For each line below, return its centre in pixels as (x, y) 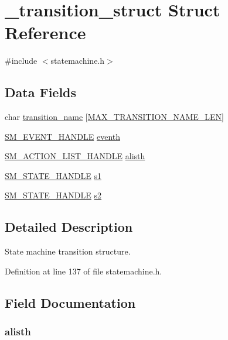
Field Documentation (70, 302)
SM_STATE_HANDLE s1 (53, 175)
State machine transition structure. (68, 251)
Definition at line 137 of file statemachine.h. (84, 271)
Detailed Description (69, 227)
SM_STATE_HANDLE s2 (53, 195)
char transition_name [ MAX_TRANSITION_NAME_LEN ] (114, 117)
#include (21, 61)
